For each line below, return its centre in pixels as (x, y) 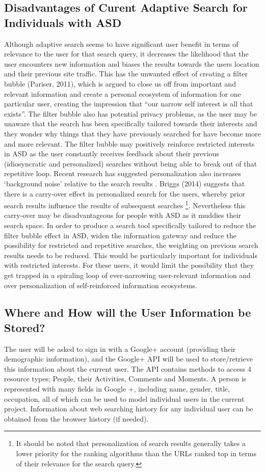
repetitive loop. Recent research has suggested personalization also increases (123, 173)
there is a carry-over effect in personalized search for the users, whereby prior (125, 193)
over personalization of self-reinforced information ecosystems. (101, 285)
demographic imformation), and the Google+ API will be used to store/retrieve (128, 359)
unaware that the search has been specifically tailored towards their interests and (131, 123)
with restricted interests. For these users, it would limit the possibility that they (129, 265)
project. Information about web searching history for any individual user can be (129, 409)
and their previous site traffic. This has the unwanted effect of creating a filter (126, 74)
